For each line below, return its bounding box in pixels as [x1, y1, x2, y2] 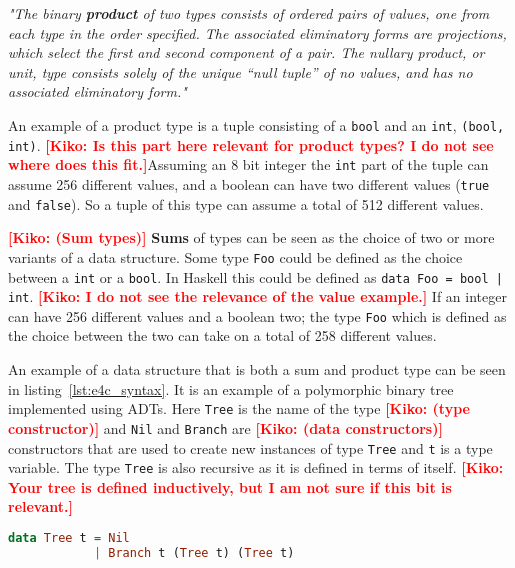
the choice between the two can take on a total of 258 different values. [8, 325, 437, 346]
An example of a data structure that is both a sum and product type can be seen [8, 359, 506, 380]
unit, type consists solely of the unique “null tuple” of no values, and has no [8, 61, 473, 82]
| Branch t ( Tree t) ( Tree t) [93, 545, 295, 560]
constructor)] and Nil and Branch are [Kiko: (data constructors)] [8, 417, 443, 438]
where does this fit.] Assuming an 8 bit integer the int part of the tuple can [8, 154, 489, 175]
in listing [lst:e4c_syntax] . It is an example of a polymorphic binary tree [8, 378, 454, 399]
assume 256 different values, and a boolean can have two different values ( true [8, 173, 490, 194]
